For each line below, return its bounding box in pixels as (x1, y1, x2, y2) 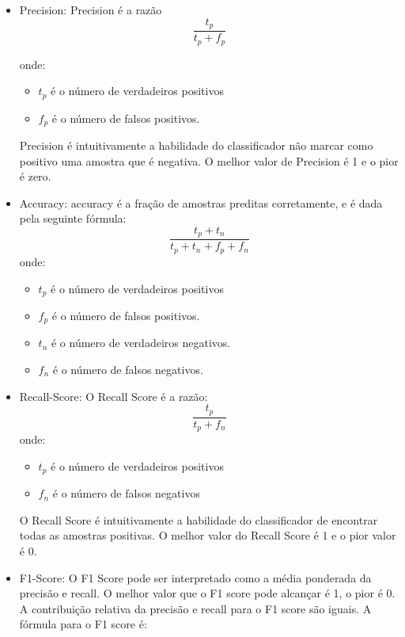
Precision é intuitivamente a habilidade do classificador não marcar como (19, 137, 373, 154)
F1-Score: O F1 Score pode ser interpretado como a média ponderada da (19, 569, 372, 586)
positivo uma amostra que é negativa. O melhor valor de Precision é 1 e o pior (19, 152, 399, 169)
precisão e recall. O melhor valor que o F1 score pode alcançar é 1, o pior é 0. (19, 585, 396, 601)
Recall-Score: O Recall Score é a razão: (19, 387, 208, 404)
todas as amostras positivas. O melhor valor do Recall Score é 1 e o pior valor (19, 527, 396, 544)
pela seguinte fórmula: (19, 210, 127, 227)
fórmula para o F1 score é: (19, 616, 147, 632)
